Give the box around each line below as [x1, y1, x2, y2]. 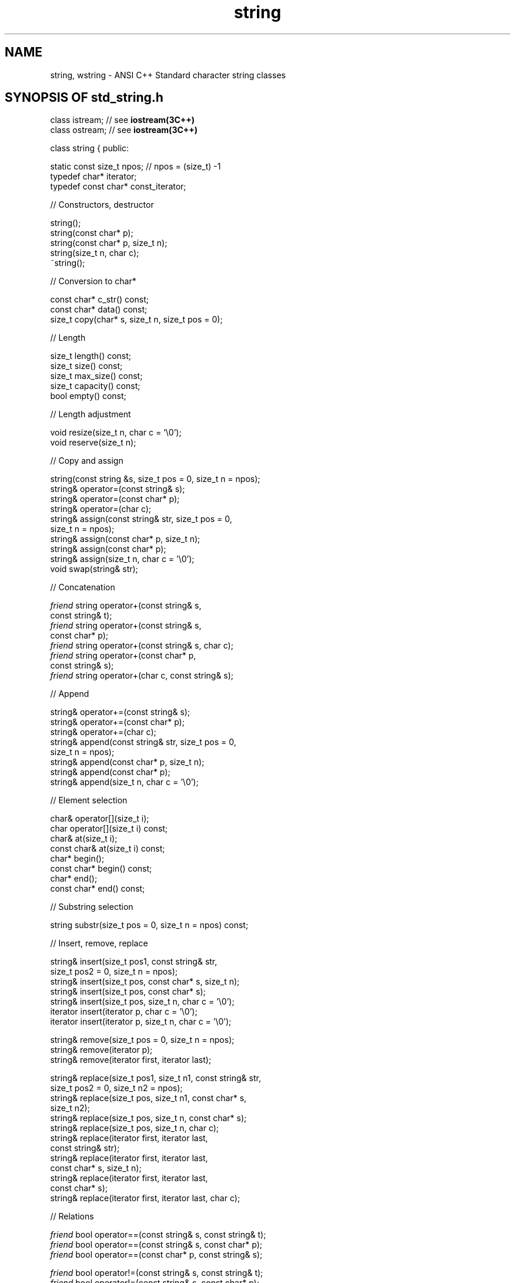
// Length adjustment [50, 409, 131, 420]
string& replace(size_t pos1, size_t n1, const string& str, [50, 1073, 261, 1083]
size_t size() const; [50, 361, 123, 371]
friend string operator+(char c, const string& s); [50, 670, 234, 681]
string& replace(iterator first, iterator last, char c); [50, 1193, 240, 1204]
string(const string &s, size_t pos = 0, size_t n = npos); [50, 474, 260, 484]
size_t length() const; [50, 351, 132, 361]
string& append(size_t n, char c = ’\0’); [50, 777, 199, 787]
